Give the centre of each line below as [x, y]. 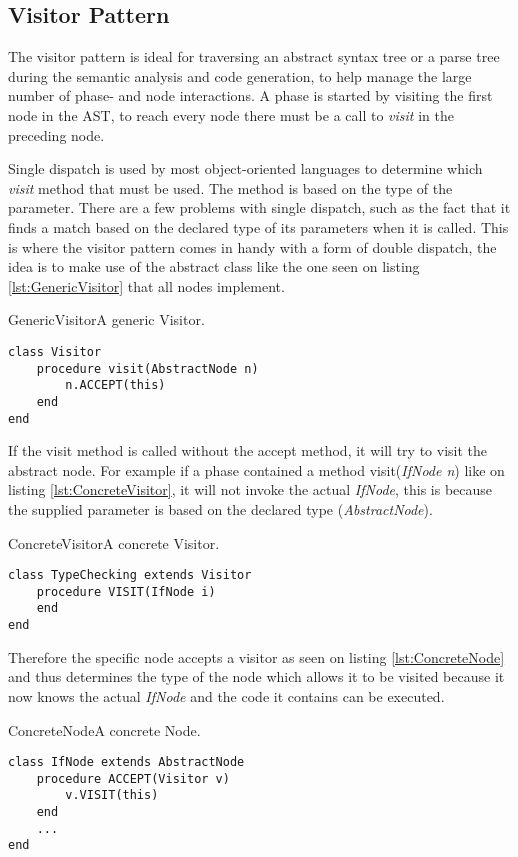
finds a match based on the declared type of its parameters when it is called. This [258, 226]
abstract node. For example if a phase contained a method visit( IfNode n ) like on [256, 469]
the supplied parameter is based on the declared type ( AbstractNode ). [220, 508]
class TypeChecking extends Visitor [130, 575]
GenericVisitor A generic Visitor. [106, 319]
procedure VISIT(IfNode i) [126, 591]
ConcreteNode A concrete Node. [104, 729]
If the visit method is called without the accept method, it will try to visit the [247, 450]
